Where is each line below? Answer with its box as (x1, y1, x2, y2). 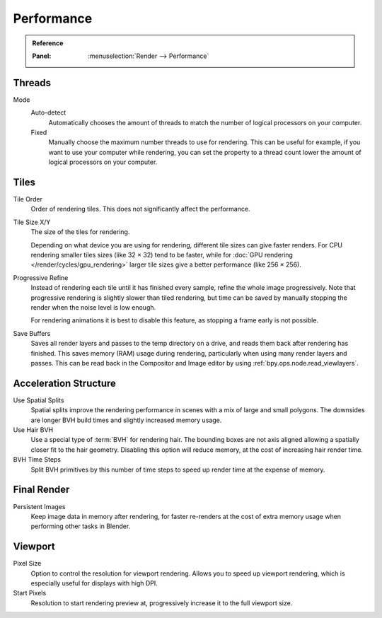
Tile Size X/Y (13, 218, 51, 226)
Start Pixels (13, 589, 47, 597)
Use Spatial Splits (13, 396, 64, 404)
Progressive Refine (13, 273, 69, 282)
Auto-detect (30, 108, 66, 117)
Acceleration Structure (13, 377, 117, 389)
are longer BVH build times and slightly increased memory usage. (30, 416, 222, 424)
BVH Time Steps (13, 455, 62, 464)
